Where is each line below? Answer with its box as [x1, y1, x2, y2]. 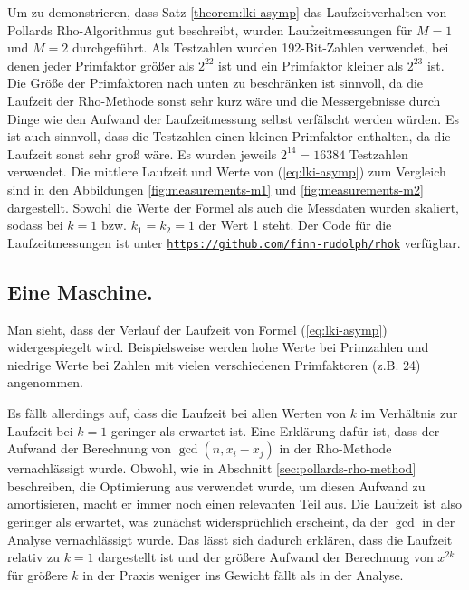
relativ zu [7, 547, 60, 566]
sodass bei [7, 215, 63, 234]
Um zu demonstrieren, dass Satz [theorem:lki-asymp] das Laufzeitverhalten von [7, 3, 447, 21]
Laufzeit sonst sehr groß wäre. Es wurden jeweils [7, 144, 277, 163]
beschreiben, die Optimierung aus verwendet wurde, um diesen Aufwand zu [7, 476, 426, 495]
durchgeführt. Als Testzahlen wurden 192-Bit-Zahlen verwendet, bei [72, 38, 449, 57]
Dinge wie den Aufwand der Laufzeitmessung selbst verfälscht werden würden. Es [7, 109, 459, 128]
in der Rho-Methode [279, 439, 392, 458]
